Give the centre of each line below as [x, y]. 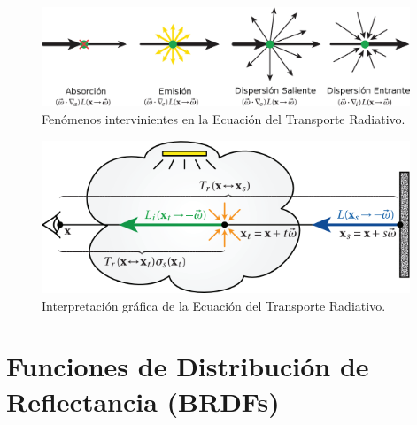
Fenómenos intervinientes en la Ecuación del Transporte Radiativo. [224, 119]
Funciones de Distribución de [188, 366]
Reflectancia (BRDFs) [143, 401]
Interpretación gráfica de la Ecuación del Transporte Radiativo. [214, 305]
